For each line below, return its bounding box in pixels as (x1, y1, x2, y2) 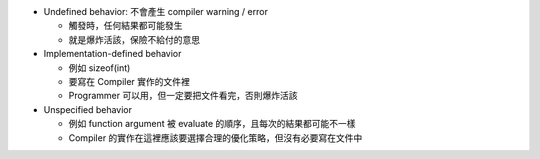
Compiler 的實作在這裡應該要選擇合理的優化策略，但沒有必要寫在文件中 (68, 131, 363, 144)
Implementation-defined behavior (43, 48, 182, 60)
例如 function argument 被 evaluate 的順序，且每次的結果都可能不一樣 (68, 118, 356, 130)
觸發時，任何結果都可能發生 (68, 20, 183, 32)
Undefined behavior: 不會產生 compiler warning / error (43, 6, 269, 17)
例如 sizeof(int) (68, 61, 131, 74)
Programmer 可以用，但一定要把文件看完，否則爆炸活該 (68, 90, 298, 102)
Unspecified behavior (43, 103, 133, 115)
